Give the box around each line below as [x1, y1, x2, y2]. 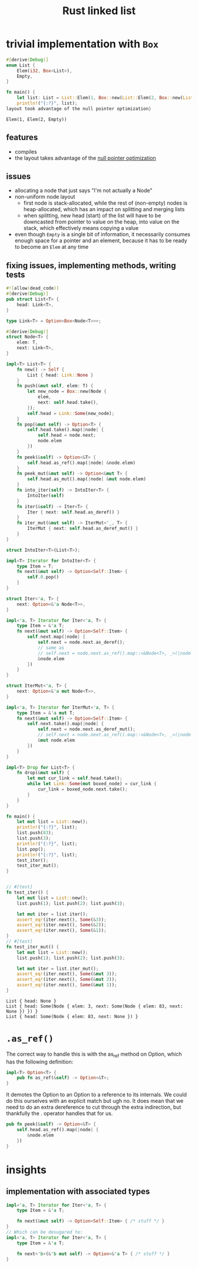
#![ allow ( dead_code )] [6, 285, 60, 291]
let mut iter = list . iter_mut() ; [16, 966, 99, 971]
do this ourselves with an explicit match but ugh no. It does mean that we [6, 1098, 184, 1105]
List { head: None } [6, 998, 57, 1004]
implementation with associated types [6, 1187, 150, 1197]
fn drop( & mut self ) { [16, 770, 70, 776]
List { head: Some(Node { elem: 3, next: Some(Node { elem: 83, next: [6, 1003, 183, 1009]
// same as [37, 644, 65, 651]
